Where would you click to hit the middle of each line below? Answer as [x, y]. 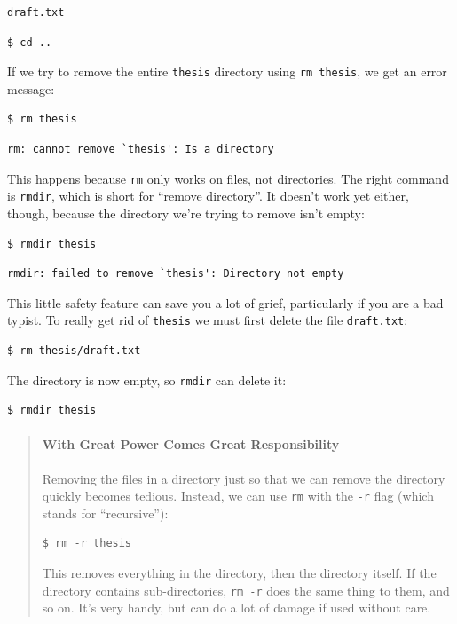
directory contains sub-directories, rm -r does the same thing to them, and [246, 590]
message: [31, 88]
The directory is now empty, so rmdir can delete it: [147, 379]
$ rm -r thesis [87, 544]
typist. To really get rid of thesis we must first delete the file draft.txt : [208, 320]
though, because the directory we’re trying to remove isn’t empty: [186, 213]
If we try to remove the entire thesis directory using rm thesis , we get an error [227, 71]
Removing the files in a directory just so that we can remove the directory [244, 478]
